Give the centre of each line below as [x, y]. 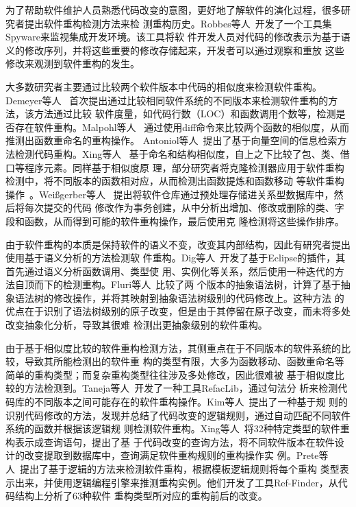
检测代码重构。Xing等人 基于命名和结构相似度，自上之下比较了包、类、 [177, 153]
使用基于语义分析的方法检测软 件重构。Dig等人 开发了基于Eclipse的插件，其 [176, 258]
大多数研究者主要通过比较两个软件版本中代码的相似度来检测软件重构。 [164, 86]
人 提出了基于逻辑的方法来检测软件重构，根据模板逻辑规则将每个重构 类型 [173, 469]
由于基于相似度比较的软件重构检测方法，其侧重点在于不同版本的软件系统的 [173, 347]
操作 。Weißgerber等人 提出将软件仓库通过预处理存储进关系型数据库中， [170, 194]
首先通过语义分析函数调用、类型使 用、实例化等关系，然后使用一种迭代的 [170, 271]
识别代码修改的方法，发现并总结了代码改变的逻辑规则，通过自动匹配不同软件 [178, 415]
